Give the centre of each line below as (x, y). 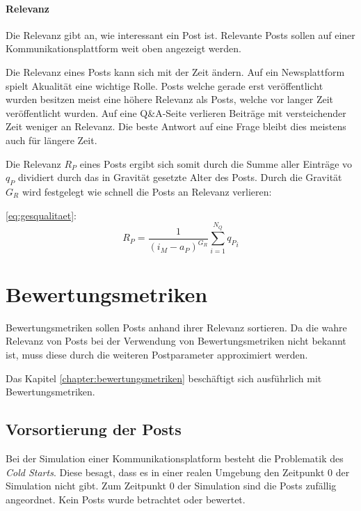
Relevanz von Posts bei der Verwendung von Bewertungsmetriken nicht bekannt (176, 341)
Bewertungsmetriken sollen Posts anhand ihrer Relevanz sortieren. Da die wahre (176, 327)
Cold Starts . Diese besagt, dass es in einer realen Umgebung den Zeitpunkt (165, 472)
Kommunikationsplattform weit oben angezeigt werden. (123, 48)
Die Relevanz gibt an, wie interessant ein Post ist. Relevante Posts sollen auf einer (180, 34)
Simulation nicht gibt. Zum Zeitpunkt (86, 486)
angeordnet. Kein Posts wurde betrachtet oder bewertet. (126, 499)
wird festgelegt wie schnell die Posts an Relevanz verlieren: (147, 191)
